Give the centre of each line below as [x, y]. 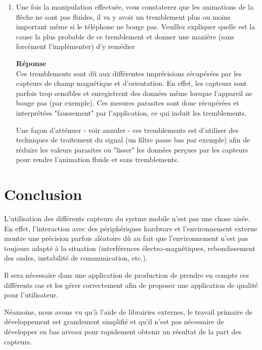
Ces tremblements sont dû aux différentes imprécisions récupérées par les [129, 73]
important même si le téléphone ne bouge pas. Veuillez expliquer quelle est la [136, 27]
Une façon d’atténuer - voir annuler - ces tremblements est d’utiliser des [127, 130]
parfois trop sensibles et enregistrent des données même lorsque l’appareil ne [134, 93]
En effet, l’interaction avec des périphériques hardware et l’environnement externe [131, 228]
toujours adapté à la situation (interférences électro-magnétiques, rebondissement [130, 248]
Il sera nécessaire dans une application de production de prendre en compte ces [127, 275]
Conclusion [43, 194]
